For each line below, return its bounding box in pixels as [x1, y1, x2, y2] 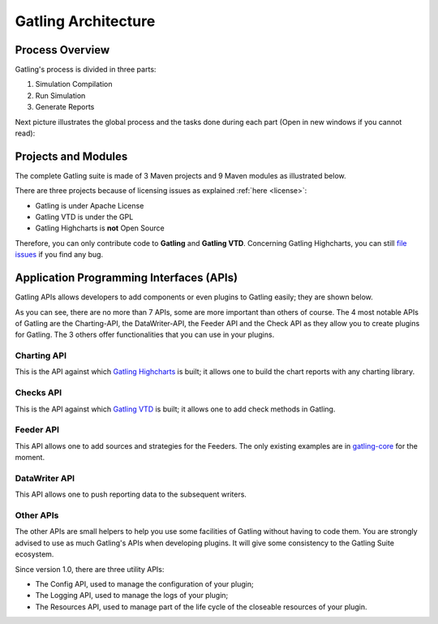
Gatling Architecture [15, 12, 156, 30]
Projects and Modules [15, 149, 128, 163]
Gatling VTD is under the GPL [35, 212, 134, 222]
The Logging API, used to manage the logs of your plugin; [35, 591, 229, 600]
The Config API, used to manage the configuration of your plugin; [35, 579, 255, 588]
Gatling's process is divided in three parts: [15, 65, 157, 75]
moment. [15, 453, 45, 463]
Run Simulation [35, 90, 86, 101]
